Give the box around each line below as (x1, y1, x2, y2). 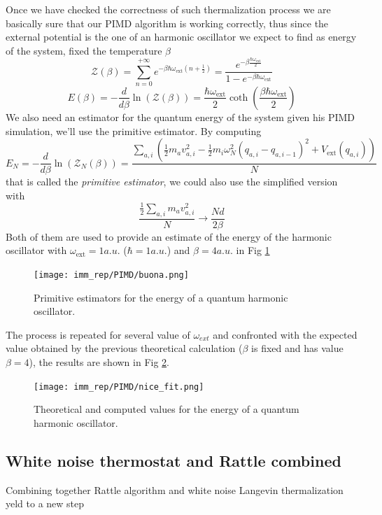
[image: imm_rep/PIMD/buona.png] (34, 269, 189, 280)
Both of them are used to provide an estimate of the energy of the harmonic (6, 229, 332, 244)
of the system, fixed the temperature (6, 43, 162, 57)
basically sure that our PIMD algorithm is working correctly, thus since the (6, 15, 329, 30)
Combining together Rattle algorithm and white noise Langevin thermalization (6, 482, 344, 497)
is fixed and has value (251, 341, 344, 355)
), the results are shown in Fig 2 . (29, 354, 169, 369)
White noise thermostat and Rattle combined (6, 449, 341, 471)
